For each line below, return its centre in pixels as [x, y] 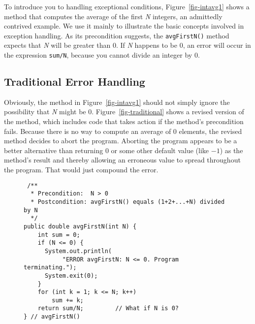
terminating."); [50, 268]
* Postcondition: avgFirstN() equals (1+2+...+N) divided [128, 202]
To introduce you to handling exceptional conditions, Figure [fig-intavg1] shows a [127, 6]
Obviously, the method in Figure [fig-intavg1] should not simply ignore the [117, 102]
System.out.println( [78, 251]
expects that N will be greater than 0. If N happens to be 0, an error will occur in [127, 45]
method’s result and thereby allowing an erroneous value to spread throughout [122, 160]
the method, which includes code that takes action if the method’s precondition [124, 121]
